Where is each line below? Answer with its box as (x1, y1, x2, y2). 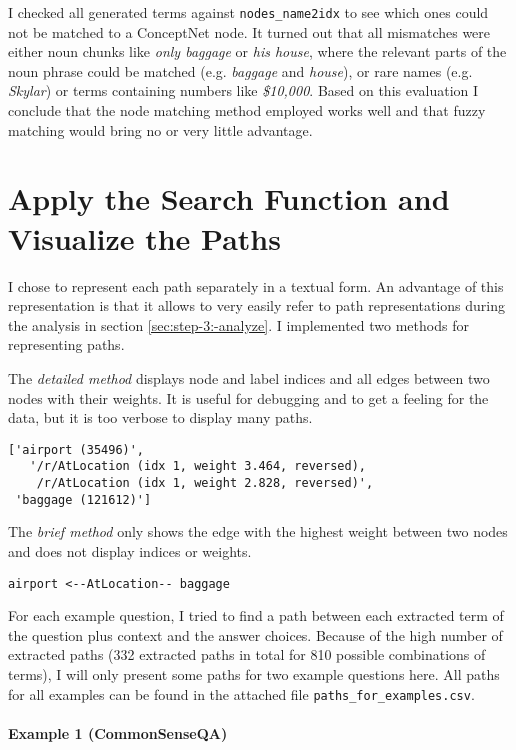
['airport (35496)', (8, 442, 145, 457)
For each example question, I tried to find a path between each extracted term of (8, 605, 504, 626)
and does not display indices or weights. (8, 540, 252, 561)
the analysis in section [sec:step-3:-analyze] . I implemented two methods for (8, 314, 469, 335)
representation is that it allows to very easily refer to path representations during (8, 295, 505, 316)
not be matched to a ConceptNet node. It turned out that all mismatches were (8, 21, 491, 42)
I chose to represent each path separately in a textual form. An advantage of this (8, 275, 504, 296)
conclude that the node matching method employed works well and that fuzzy (8, 100, 486, 121)
